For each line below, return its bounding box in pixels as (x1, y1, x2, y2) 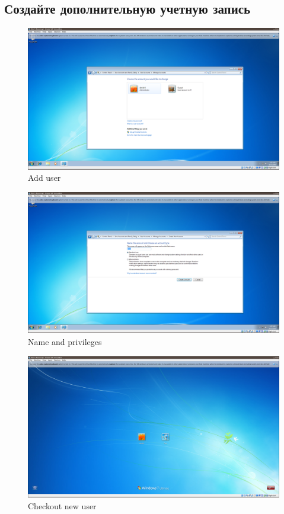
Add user (28, 171, 61, 184)
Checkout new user (28, 499, 97, 512)
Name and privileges (28, 335, 102, 347)
